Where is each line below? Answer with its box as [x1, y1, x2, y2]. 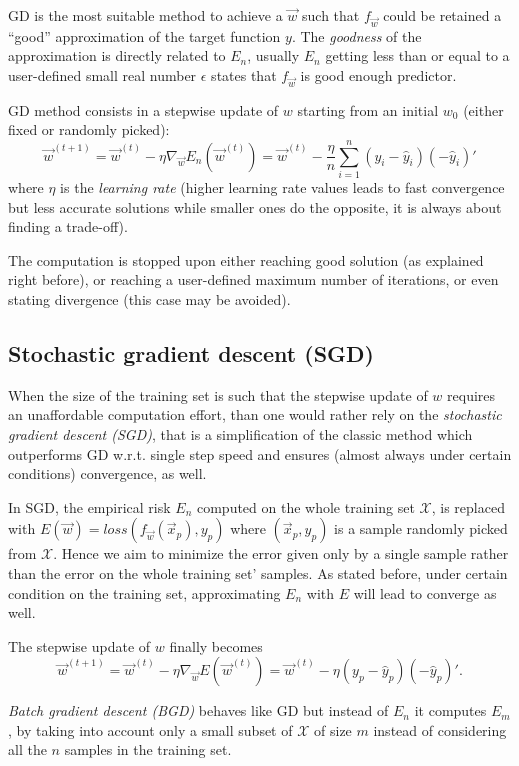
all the [8, 739, 47, 760]
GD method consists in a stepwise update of [8, 99, 279, 120]
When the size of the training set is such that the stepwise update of [8, 384, 428, 405]
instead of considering [373, 719, 507, 740]
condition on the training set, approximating [8, 582, 281, 603]
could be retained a [383, 5, 502, 25]
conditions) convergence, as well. [8, 463, 207, 484]
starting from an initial [297, 99, 439, 120]
